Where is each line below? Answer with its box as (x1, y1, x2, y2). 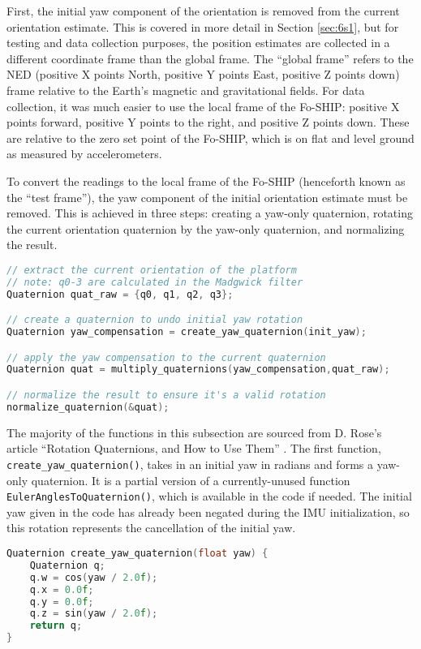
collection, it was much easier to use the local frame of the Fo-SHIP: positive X (6, 97, 400, 114)
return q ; (29, 620, 83, 632)
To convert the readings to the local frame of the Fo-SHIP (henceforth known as (6, 172, 406, 189)
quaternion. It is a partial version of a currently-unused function (31, 471, 350, 488)
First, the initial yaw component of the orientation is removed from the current (6, 2, 400, 19)
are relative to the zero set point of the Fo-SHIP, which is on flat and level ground (6, 129, 415, 146)
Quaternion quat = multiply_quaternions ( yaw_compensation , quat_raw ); (6, 363, 390, 376)
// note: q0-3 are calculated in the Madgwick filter (6, 276, 303, 288)
